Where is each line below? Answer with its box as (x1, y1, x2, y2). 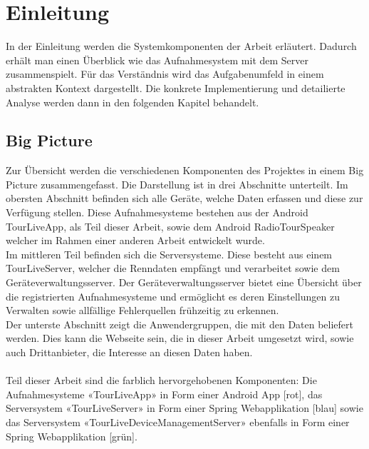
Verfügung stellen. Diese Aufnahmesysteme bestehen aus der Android (6, 205, 308, 220)
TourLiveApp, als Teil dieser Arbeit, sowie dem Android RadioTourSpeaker (6, 218, 335, 233)
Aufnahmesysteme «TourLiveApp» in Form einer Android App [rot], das (6, 386, 323, 401)
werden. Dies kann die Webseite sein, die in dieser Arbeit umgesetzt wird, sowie (6, 331, 354, 345)
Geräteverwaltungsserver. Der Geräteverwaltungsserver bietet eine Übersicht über (6, 275, 362, 290)
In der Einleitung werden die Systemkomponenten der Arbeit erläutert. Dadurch (6, 39, 357, 54)
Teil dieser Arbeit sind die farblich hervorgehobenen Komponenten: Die (6, 373, 317, 388)
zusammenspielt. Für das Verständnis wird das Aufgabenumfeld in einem (6, 66, 324, 81)
